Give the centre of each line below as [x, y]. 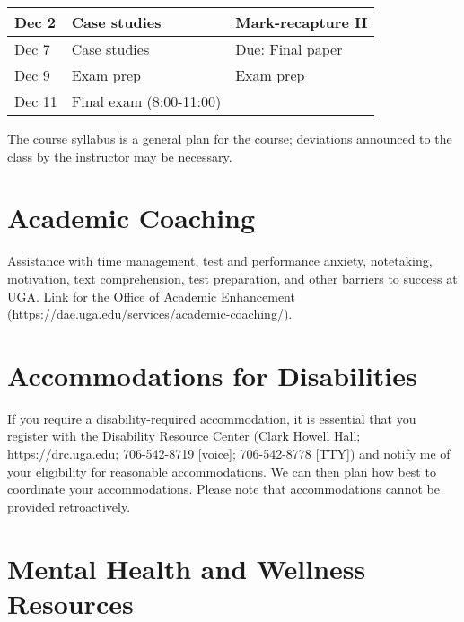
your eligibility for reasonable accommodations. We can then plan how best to [222, 471]
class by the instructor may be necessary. [120, 156]
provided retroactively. [69, 506]
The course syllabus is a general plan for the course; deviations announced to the [230, 138]
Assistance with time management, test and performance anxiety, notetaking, [220, 261]
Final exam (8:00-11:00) [146, 101]
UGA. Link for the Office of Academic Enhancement [151, 296]
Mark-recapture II [302, 22]
